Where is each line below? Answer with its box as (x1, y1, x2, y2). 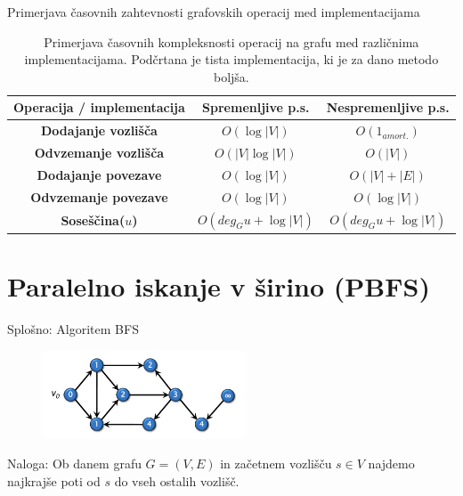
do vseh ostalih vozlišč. (114, 471, 240, 490)
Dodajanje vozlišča (40, 121, 158, 140)
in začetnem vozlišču (220, 454, 332, 473)
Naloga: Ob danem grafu (7, 454, 142, 473)
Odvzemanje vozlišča (34, 143, 165, 162)
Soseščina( (61, 210, 126, 229)
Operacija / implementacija (13, 98, 185, 117)
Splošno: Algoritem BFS (7, 320, 139, 338)
